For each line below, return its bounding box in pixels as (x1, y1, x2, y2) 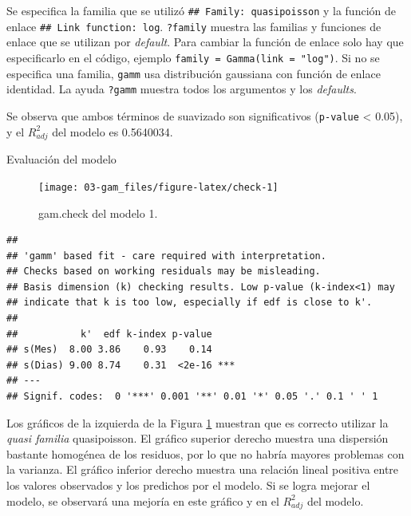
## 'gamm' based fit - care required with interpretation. (6, 250, 326, 262)
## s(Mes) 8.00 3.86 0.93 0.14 (6, 344, 212, 356)
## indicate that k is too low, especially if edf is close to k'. (6, 297, 373, 309)
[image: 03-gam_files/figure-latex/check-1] (38, 181, 279, 193)
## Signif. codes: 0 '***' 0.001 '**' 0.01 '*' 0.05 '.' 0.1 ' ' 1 (6, 391, 378, 403)
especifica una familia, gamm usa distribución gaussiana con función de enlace (6, 65, 381, 81)
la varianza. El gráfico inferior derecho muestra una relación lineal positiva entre (6, 461, 399, 478)
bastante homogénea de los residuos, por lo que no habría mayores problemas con (6, 445, 405, 462)
